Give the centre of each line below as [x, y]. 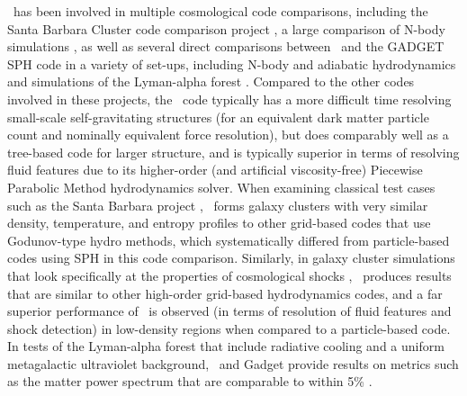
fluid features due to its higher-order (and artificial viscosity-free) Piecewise [215, 170]
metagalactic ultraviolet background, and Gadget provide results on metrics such [233, 363]
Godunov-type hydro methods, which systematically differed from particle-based [229, 240]
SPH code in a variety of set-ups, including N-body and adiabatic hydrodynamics [232, 63]
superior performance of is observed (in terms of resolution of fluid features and [229, 311]
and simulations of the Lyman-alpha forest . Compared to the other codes [211, 81]
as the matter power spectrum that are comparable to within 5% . [190, 381]
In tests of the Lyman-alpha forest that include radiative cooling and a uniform [226, 346]
